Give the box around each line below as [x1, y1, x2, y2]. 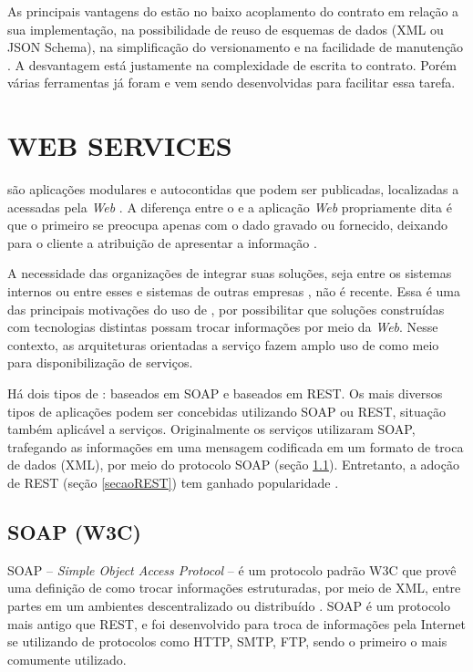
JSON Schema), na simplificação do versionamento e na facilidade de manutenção [7, 37, 464, 57]
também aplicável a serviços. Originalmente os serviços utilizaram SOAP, [7, 419, 416, 439]
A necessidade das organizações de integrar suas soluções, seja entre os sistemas [7, 264, 452, 283]
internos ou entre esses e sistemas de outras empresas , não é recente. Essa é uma [7, 282, 461, 301]
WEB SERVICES [7, 127, 232, 164]
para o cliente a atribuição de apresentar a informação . [7, 233, 317, 252]
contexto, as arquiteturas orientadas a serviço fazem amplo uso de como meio [7, 335, 439, 354]
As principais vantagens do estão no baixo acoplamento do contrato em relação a [7, 2, 459, 20]
